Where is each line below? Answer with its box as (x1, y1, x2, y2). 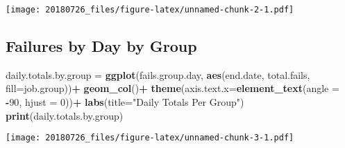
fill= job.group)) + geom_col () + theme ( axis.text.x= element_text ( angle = (6, 81, 339, 95)
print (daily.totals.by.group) (6, 108, 124, 122)
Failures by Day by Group (6, 35, 197, 57)
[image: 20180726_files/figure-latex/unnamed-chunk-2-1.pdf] (6, 5, 294, 15)
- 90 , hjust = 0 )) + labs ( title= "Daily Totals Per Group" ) (6, 95, 244, 109)
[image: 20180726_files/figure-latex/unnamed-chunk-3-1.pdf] (6, 133, 294, 143)
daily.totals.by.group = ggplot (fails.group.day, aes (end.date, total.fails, (6, 67, 310, 82)
